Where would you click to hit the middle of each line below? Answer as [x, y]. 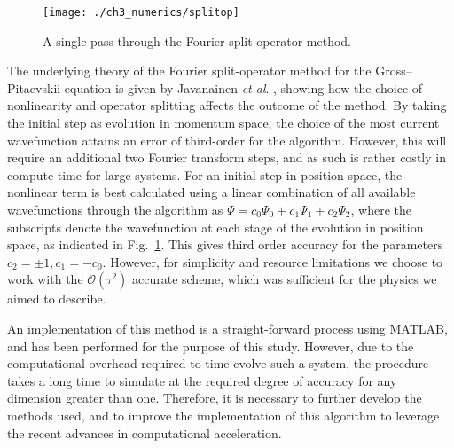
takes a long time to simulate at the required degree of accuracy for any [202, 380]
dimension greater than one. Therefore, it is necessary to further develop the [215, 398]
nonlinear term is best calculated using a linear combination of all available [211, 192]
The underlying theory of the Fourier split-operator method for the [189, 71]
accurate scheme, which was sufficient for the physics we [285, 279]
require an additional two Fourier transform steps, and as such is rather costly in [227, 157]
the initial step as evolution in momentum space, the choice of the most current [223, 123]
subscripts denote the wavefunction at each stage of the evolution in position [215, 227]
